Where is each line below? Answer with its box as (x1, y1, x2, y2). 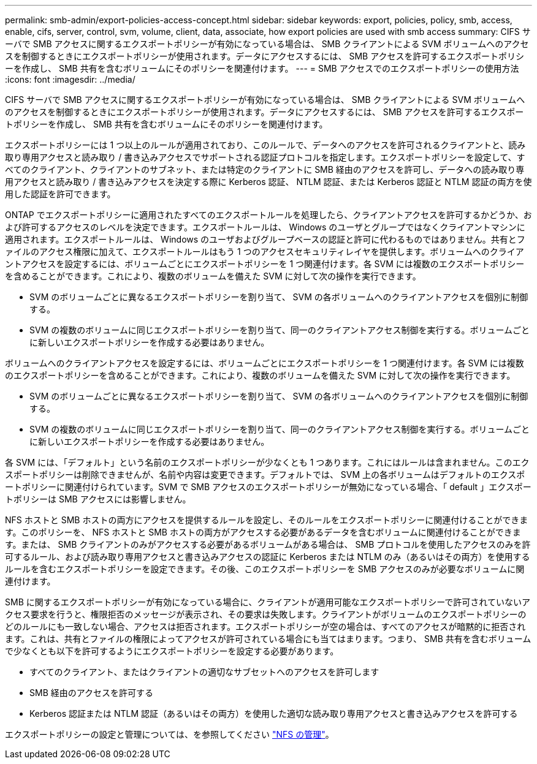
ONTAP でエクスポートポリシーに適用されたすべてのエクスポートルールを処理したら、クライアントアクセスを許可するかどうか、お (5, 210, 532, 220)
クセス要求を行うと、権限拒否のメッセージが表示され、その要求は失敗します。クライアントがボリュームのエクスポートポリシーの (5, 609, 527, 619)
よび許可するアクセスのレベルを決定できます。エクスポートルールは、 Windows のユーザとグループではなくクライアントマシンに (5, 222, 525, 232)
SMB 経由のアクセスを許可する (29, 687, 154, 698)
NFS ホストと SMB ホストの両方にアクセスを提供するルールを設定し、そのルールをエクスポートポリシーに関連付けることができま (5, 515, 528, 525)
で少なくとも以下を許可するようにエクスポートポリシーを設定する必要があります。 (5, 646, 339, 656)
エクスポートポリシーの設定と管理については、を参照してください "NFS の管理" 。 (5, 729, 334, 739)
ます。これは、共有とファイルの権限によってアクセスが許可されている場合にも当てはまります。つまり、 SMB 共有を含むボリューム (5, 634, 531, 644)
